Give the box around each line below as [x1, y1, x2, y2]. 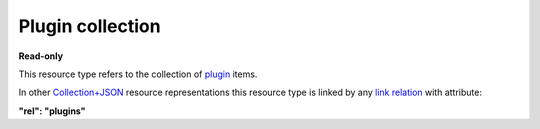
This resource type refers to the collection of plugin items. [18, 68, 258, 80]
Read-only [18, 50, 64, 62]
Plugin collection [18, 15, 161, 37]
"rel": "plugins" [18, 105, 86, 117]
